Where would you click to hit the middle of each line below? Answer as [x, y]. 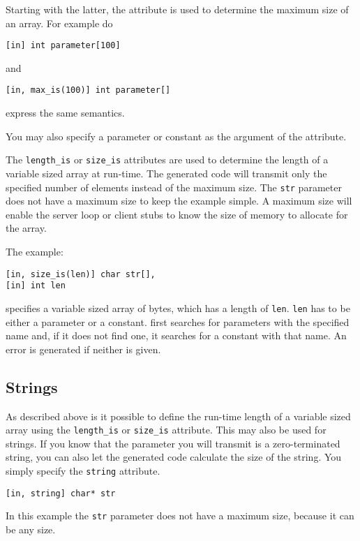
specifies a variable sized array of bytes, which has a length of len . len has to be [178, 307]
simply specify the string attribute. [83, 470]
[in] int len [36, 286]
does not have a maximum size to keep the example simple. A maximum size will [179, 201]
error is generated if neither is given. [83, 349]
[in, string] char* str [61, 493]
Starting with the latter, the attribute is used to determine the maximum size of [177, 9]
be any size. [31, 529]
